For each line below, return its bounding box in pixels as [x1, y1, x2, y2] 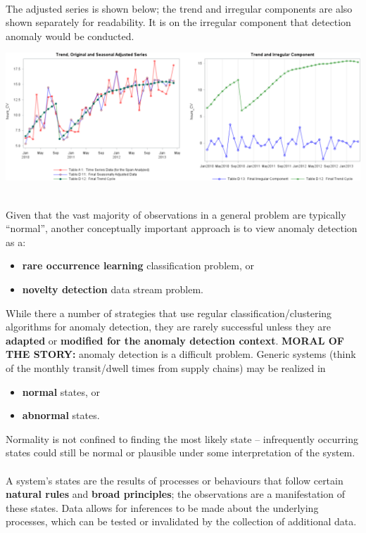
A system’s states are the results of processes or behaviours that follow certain [6, 473, 343, 487]
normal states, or [22, 384, 100, 399]
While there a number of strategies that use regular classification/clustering [6, 305, 332, 320]
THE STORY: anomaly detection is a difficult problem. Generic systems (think [6, 347, 356, 361]
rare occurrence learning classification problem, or [22, 258, 254, 273]
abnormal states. [22, 408, 100, 423]
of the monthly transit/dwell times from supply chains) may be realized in [6, 361, 326, 375]
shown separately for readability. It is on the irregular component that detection [6, 15, 351, 30]
